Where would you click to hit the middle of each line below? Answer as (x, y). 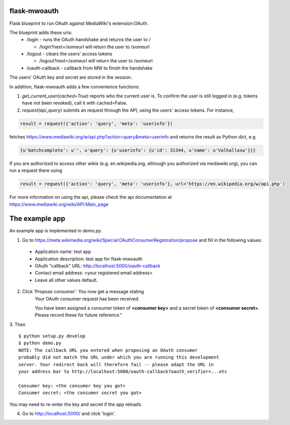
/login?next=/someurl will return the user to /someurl (94, 47)
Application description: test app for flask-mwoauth (89, 259)
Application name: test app (63, 252)
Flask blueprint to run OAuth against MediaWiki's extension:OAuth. (79, 23)
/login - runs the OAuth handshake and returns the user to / (89, 40)
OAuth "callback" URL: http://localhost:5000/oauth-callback (98, 266)
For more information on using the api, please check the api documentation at (91, 197)
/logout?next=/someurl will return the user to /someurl (96, 61)
